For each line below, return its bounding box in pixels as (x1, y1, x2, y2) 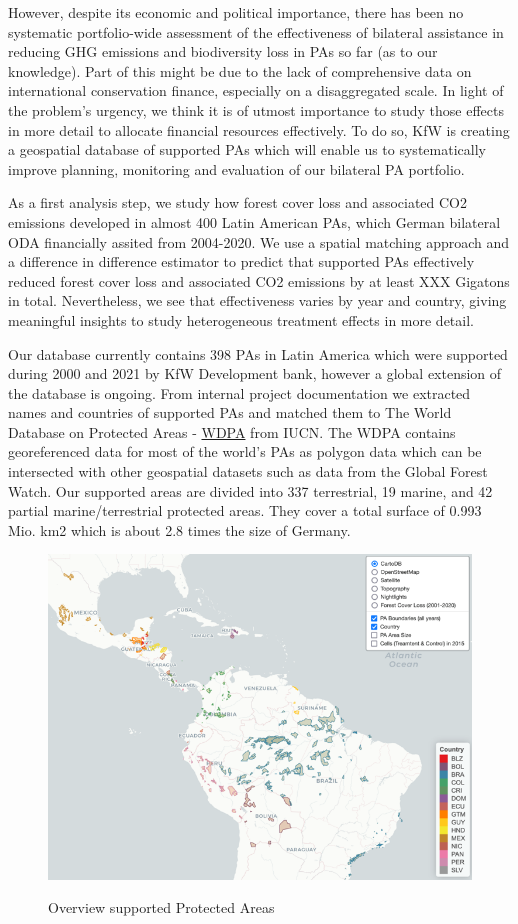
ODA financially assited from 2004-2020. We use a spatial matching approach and (8, 231, 510, 252)
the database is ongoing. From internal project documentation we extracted (8, 382, 471, 403)
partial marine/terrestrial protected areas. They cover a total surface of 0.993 (8, 500, 482, 521)
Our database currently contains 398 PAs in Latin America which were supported (8, 343, 508, 364)
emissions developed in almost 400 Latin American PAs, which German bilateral (8, 211, 501, 232)
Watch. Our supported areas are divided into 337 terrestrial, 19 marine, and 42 (8, 480, 493, 501)
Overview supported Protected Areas (48, 897, 275, 918)
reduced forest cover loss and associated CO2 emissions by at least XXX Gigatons (8, 270, 510, 291)
